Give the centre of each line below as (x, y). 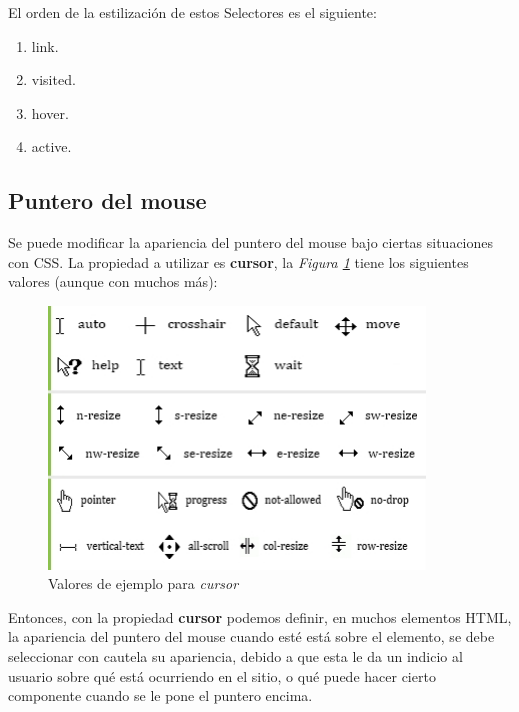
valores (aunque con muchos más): (113, 281)
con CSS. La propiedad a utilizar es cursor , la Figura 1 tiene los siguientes (238, 261)
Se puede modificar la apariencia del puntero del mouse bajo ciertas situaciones (251, 242)
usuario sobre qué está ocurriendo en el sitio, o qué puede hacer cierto (222, 675)
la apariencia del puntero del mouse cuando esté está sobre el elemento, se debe (251, 636)
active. (51, 146)
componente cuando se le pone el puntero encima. (160, 695)
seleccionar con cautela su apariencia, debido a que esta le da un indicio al (235, 655)
